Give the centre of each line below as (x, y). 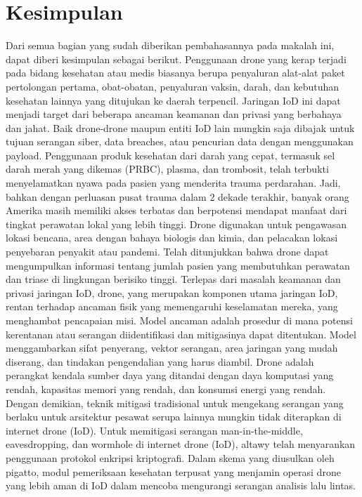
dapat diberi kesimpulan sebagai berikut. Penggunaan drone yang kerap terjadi (176, 59)
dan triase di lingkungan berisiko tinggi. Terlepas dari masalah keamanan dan (173, 279)
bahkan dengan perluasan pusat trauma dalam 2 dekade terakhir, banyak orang (177, 196)
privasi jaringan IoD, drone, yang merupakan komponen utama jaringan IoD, (172, 292)
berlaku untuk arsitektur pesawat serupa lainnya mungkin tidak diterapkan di (174, 417)
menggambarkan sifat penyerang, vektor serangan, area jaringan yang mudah (172, 348)
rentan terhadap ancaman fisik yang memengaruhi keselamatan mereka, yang (172, 306)
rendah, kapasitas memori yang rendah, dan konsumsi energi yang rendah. (166, 389)
